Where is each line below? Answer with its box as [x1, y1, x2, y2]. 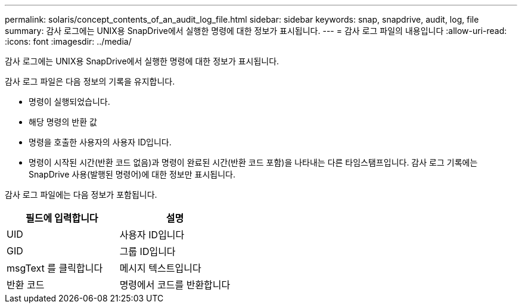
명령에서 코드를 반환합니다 [119, 279, 231, 291]
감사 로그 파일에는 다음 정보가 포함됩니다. [5, 189, 157, 200]
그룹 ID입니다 [119, 245, 176, 257]
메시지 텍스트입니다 [119, 262, 201, 274]
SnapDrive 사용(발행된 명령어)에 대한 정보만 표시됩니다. [29, 169, 235, 179]
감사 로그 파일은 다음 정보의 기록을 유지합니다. [5, 76, 175, 86]
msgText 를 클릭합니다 [7, 262, 103, 274]
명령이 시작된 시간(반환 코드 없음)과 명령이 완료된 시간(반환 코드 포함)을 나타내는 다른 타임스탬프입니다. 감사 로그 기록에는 [29, 157, 478, 167]
